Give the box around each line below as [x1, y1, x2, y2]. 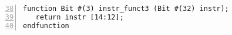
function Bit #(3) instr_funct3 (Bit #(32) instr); [23, 5, 229, 13]
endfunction [23, 21, 69, 30]
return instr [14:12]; [35, 13, 124, 21]
